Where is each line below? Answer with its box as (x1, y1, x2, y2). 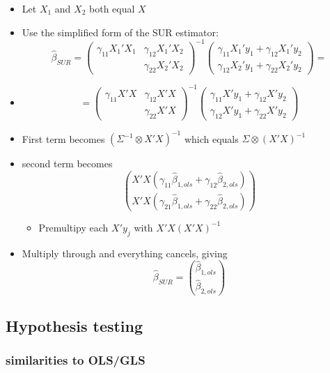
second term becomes (22, 156, 113, 171)
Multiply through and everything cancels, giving (22, 245, 228, 260)
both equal (89, 1, 135, 15)
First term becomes (22, 131, 105, 146)
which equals (184, 131, 239, 146)
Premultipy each (38, 220, 109, 234)
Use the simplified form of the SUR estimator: (22, 24, 219, 39)
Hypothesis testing (6, 314, 143, 336)
